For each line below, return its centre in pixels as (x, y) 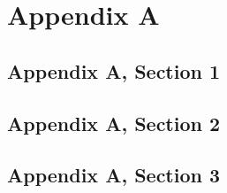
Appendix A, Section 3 (114, 175)
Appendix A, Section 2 (114, 123)
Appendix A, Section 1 (114, 70)
